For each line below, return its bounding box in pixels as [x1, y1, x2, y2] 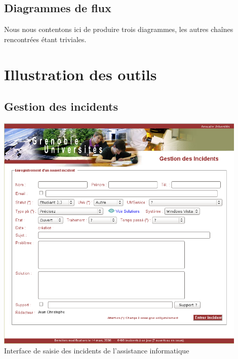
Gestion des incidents [4, 99, 118, 114]
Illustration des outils [4, 63, 157, 84]
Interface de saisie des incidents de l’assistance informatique [4, 345, 189, 356]
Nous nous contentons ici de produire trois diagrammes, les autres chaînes [4, 24, 233, 35]
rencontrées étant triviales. [4, 34, 87, 44]
